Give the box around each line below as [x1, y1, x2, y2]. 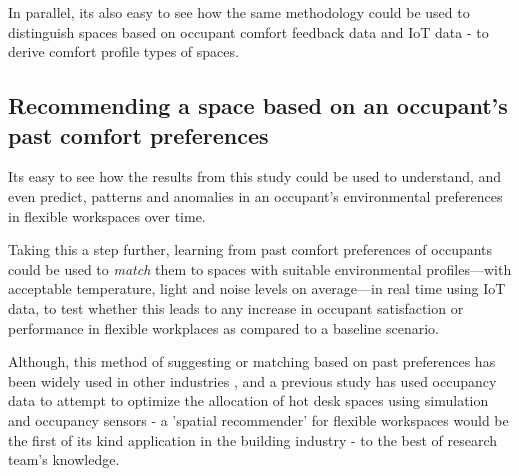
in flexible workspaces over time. [8, 205, 206, 226]
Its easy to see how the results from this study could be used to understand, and [8, 166, 502, 187]
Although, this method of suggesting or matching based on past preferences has [8, 351, 496, 372]
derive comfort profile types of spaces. [8, 41, 239, 62]
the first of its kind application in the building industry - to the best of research [8, 429, 498, 450]
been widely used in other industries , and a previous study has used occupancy [8, 370, 497, 391]
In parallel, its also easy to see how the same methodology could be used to [8, 2, 470, 22]
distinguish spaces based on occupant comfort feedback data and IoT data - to [8, 21, 489, 42]
